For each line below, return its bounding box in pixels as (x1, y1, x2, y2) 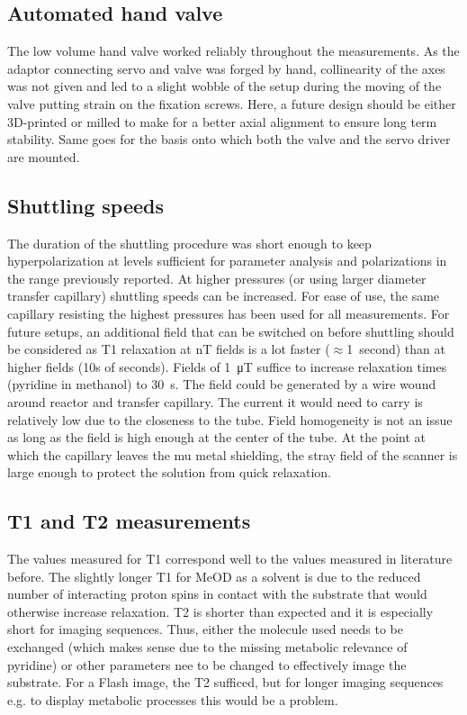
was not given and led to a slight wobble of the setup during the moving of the (7, 77, 442, 95)
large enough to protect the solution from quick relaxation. (7, 463, 331, 482)
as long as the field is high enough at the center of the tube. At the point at (7, 428, 426, 447)
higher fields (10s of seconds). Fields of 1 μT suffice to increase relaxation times (7, 357, 447, 376)
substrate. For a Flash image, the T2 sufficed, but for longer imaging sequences (7, 673, 444, 692)
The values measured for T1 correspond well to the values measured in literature (7, 549, 453, 568)
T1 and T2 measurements (7, 507, 251, 535)
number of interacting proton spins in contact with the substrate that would (7, 584, 427, 603)
